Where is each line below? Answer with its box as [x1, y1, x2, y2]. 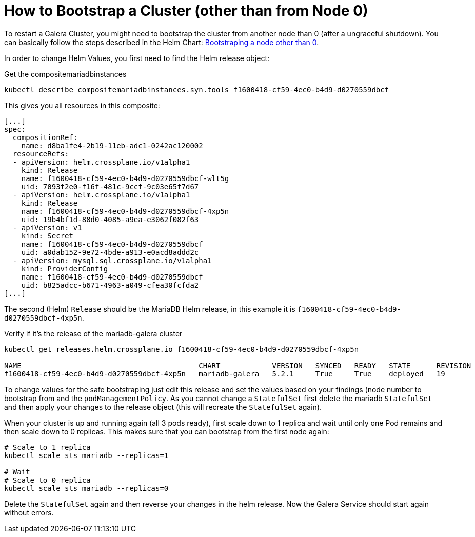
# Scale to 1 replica [4, 443, 91, 451]
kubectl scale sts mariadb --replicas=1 [4, 451, 169, 460]
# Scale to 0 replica [4, 475, 91, 484]
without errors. [4, 508, 54, 517]
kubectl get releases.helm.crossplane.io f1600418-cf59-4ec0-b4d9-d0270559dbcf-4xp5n [4, 345, 359, 353]
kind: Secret [21, 231, 73, 240]
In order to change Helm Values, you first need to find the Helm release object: [4, 53, 270, 63]
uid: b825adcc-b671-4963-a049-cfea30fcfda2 [21, 281, 199, 289]
